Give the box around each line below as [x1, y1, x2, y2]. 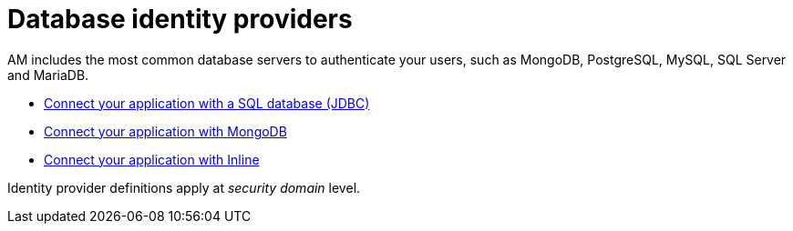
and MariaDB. [7, 66, 89, 83]
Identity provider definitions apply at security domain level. [7, 179, 361, 196]
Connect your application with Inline [44, 151, 260, 167]
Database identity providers [7, 4, 353, 35]
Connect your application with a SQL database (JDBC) [44, 95, 370, 111]
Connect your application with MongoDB [44, 123, 287, 139]
